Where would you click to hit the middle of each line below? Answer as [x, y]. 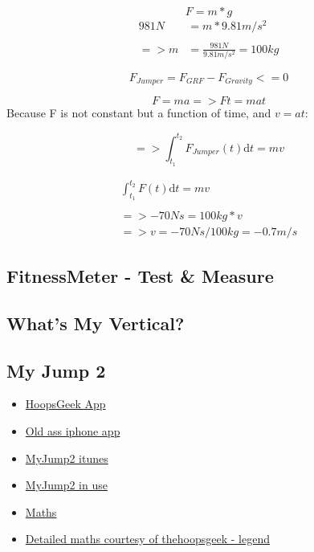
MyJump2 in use [66, 485]
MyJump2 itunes [67, 458]
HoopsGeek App [65, 404]
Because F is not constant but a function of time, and [139, 113]
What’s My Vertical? [96, 323]
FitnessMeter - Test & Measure [140, 275]
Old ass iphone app [73, 430]
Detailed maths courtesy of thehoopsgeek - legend [147, 539]
